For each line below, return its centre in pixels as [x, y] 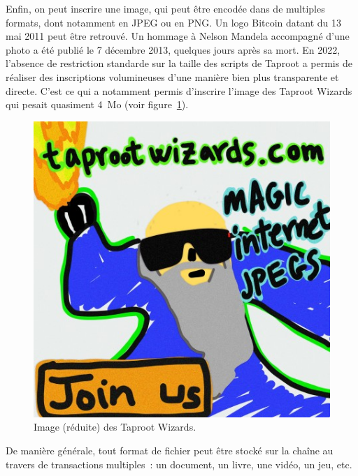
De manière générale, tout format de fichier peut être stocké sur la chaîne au [170, 450]
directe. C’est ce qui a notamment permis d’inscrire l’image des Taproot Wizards [179, 90]
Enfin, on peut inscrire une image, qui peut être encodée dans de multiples [165, 8]
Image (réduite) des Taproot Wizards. [115, 427]
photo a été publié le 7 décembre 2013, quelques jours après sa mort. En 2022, [173, 49]
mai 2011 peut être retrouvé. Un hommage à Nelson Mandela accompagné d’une [178, 36]
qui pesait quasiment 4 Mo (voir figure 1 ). [97, 104]
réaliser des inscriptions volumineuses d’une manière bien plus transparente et [172, 76]
